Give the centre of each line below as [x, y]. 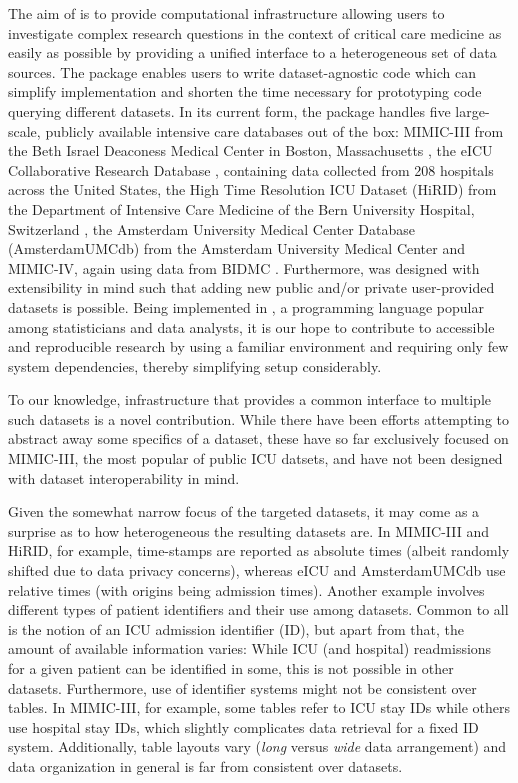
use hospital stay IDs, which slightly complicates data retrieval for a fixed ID [243, 726]
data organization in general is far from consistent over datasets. [205, 765]
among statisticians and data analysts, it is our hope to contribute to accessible [251, 326]
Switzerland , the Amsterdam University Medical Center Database [211, 228]
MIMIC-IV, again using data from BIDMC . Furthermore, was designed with [244, 267]
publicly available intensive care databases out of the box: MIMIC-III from [274, 130]
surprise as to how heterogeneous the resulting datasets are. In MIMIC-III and [248, 530]
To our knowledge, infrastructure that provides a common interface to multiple [250, 399]
